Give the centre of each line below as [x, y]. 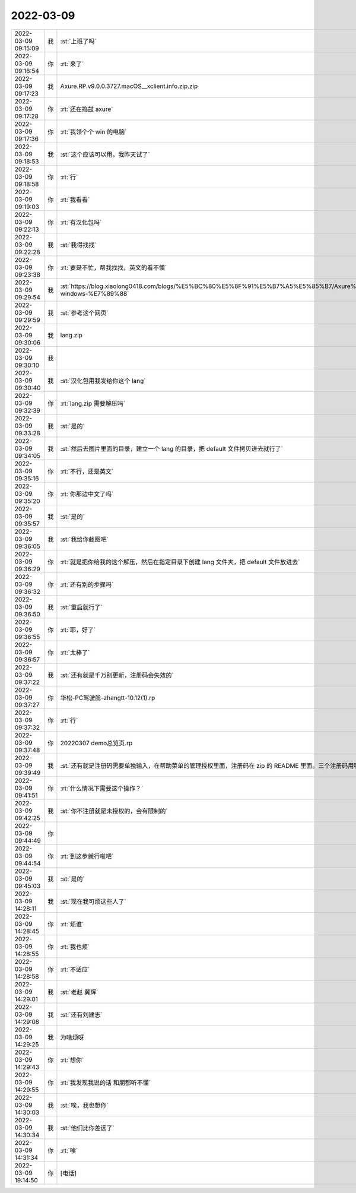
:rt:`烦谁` [72, 924]
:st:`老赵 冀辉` [79, 992]
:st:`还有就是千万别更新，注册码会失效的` [117, 675]
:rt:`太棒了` [75, 652]
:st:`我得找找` [79, 245]
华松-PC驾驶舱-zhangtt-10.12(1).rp [108, 698]
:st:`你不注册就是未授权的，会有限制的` [114, 811]
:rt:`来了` [72, 64]
